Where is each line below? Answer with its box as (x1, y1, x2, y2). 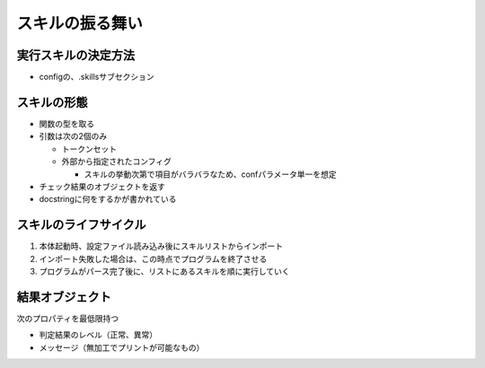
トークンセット (61, 144, 117, 154)
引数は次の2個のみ (39, 131, 108, 142)
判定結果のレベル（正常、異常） (39, 329, 157, 340)
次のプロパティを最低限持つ (16, 312, 119, 323)
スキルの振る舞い (16, 13, 144, 33)
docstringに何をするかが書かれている (39, 194, 177, 205)
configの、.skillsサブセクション (39, 72, 154, 83)
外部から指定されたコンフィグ (61, 156, 172, 167)
